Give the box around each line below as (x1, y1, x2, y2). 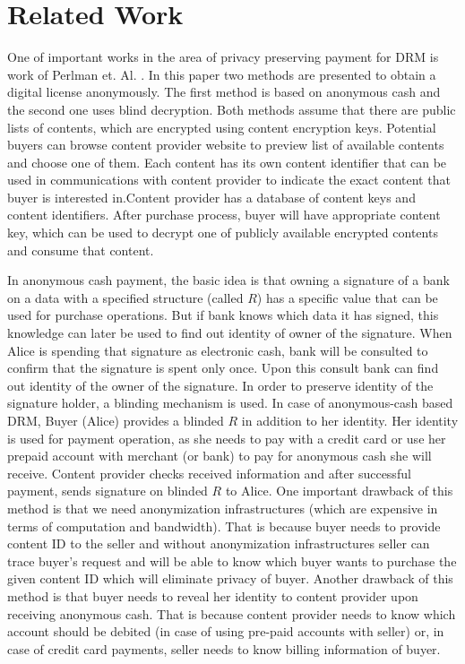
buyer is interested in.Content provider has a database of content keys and (7, 187, 416, 206)
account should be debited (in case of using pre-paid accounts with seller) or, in (7, 622, 444, 641)
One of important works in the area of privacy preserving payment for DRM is (7, 47, 439, 66)
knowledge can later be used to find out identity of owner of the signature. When (7, 323, 452, 342)
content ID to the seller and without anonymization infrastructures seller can (7, 534, 430, 553)
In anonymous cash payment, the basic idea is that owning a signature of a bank (7, 271, 450, 289)
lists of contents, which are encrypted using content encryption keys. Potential (7, 117, 436, 136)
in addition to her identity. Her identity (241, 411, 459, 429)
